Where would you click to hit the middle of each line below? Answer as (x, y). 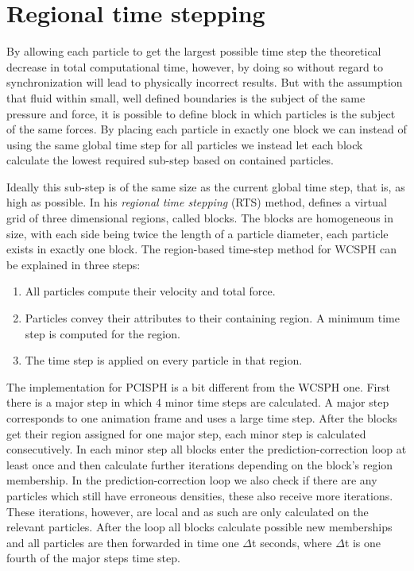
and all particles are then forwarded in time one (123, 542)
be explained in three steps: (74, 264)
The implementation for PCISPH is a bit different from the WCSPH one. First (198, 386)
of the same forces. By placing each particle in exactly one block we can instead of (207, 129)
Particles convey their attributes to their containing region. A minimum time (212, 318)
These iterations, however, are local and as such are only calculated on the (188, 511)
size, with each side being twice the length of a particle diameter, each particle (197, 233)
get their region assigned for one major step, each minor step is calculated (186, 433)
